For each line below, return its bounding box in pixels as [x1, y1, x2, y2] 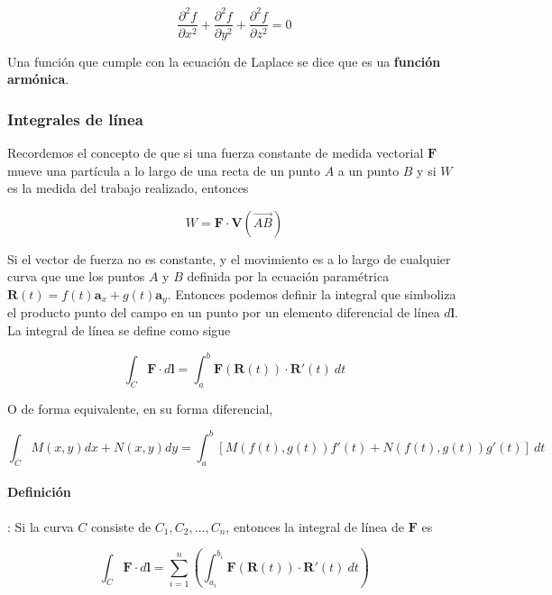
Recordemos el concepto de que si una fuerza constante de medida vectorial [7, 142, 424, 161]
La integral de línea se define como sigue [7, 320, 231, 339]
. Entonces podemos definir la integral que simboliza [167, 284, 456, 303]
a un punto [337, 160, 400, 179]
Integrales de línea [7, 107, 143, 130]
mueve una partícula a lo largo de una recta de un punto [7, 160, 321, 179]
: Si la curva [7, 517, 74, 535]
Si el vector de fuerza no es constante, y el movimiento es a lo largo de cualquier [7, 249, 451, 268]
